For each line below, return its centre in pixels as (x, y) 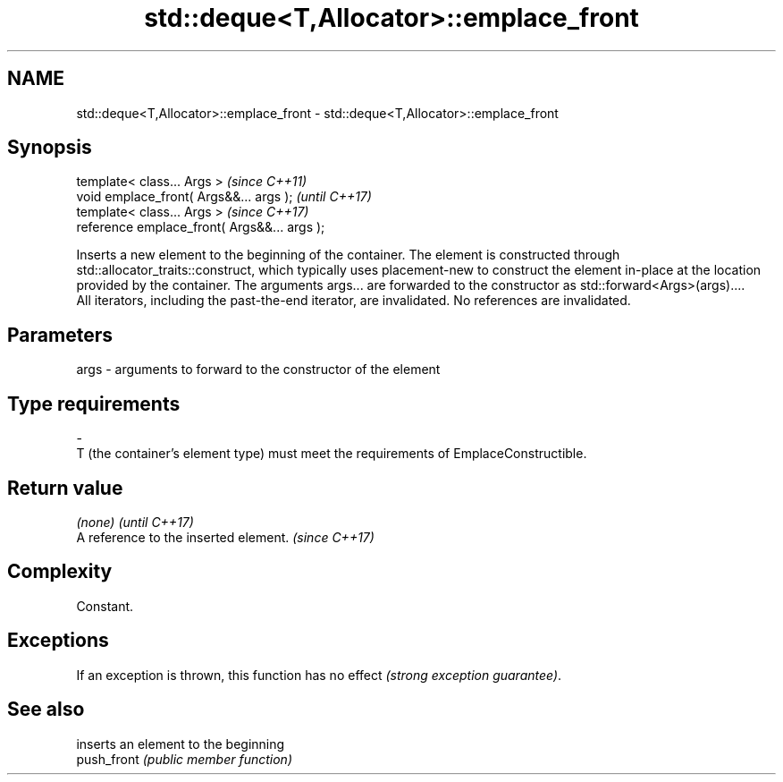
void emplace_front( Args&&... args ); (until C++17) (224, 197)
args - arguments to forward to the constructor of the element (258, 370)
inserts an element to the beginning (181, 744)
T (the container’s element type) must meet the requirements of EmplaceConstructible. (332, 454)
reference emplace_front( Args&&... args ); (201, 227)
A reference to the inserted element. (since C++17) (225, 537)
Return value (65, 488)
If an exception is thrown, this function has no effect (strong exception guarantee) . (319, 675)
